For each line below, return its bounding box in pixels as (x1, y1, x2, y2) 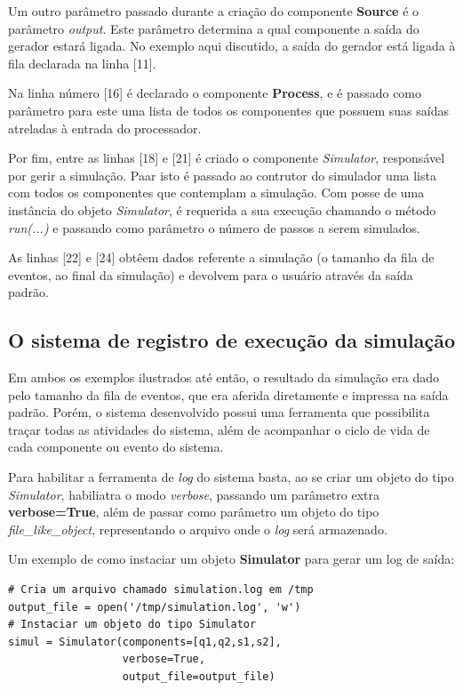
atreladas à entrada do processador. (8, 118, 202, 137)
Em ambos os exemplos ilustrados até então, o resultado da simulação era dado (8, 368, 439, 387)
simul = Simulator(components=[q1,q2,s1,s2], (8, 635, 282, 648)
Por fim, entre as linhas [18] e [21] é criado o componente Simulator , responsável (8, 148, 445, 167)
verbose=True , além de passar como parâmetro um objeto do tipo (8, 502, 379, 521)
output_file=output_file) (122, 670, 275, 684)
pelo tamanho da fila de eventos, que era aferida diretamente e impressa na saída (8, 385, 449, 404)
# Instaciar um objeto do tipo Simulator (8, 618, 257, 631)
